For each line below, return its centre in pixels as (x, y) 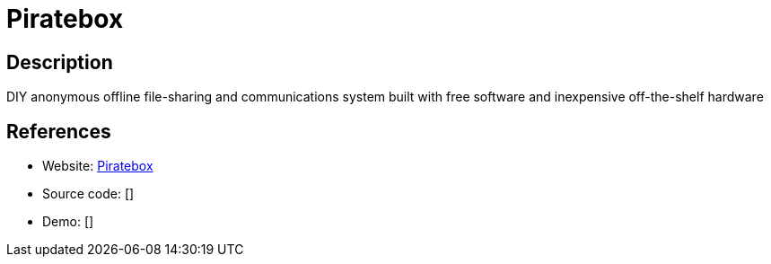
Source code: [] (88, 194)
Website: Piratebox (98, 166)
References (59, 131)
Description (60, 62)
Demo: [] (68, 222)
